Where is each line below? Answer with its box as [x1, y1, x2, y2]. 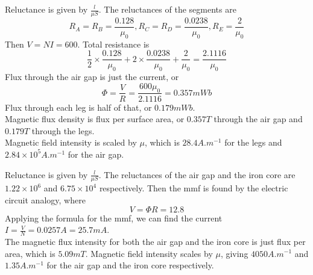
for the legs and [224, 136, 282, 149]
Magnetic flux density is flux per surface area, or [5, 113, 185, 125]
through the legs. [31, 124, 95, 137]
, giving [220, 247, 248, 259]
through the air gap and [213, 113, 303, 125]
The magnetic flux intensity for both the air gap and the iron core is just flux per [5, 235, 306, 247]
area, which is [5, 247, 55, 259]
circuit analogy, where [5, 193, 86, 206]
